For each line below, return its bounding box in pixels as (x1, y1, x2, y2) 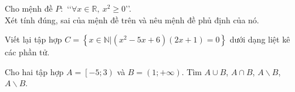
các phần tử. (5, 46, 50, 58)
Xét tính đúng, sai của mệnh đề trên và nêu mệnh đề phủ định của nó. (5, 13, 259, 26)
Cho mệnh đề (5, 2, 53, 14)
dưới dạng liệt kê (229, 33, 290, 45)
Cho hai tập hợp (5, 65, 64, 77)
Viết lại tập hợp (5, 33, 62, 45)
